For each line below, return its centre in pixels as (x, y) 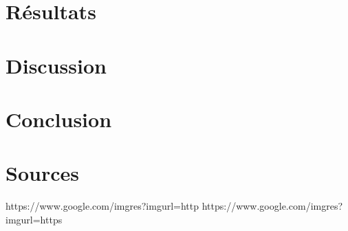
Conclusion (59, 119)
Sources (42, 173)
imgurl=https (34, 219)
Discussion (56, 65)
